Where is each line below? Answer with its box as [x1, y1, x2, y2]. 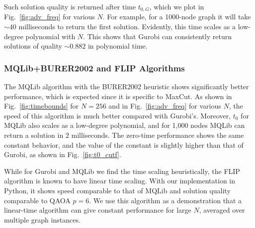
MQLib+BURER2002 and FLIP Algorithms [4, 61, 185, 74]
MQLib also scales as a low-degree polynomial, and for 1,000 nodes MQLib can [4, 120, 245, 130]
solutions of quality [4, 41, 62, 51]
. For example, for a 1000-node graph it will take [102, 11, 251, 22]
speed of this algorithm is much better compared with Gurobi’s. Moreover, [4, 110, 231, 120]
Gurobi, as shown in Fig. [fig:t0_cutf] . [4, 149, 121, 160]
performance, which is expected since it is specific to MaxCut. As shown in [4, 91, 232, 101]
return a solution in [4, 130, 64, 140]
